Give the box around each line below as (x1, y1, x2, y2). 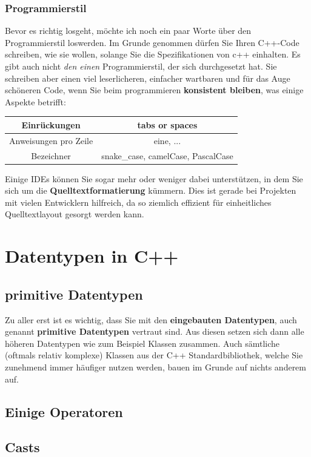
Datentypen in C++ (5, 243, 179, 268)
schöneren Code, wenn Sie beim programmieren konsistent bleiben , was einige (5, 84, 304, 96)
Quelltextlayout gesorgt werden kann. (5, 208, 144, 220)
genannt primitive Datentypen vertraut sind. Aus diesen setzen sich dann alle (5, 325, 304, 338)
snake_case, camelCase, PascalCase (101, 149, 233, 162)
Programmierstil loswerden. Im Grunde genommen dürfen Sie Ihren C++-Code (5, 36, 299, 48)
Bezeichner (31, 149, 71, 162)
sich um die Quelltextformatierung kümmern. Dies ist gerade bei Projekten (5, 184, 296, 197)
